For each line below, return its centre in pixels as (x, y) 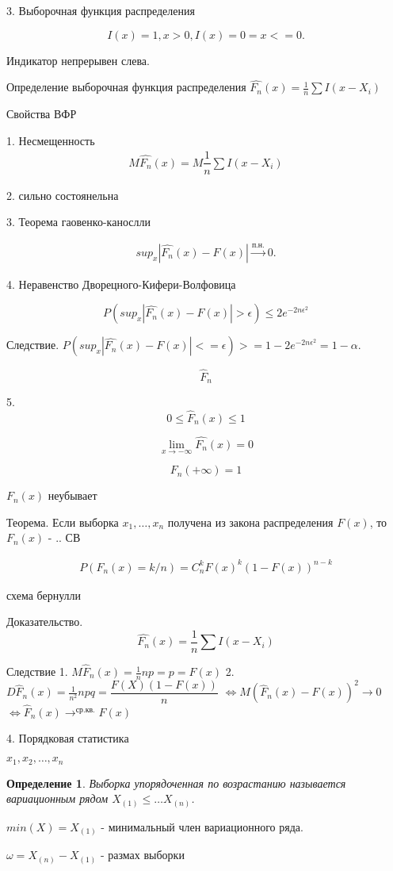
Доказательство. (45, 622)
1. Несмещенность (51, 140)
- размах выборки (142, 855)
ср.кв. (85, 710)
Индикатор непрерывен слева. (78, 60)
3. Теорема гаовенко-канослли (78, 222)
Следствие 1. (37, 671)
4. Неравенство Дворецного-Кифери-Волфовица (121, 284)
